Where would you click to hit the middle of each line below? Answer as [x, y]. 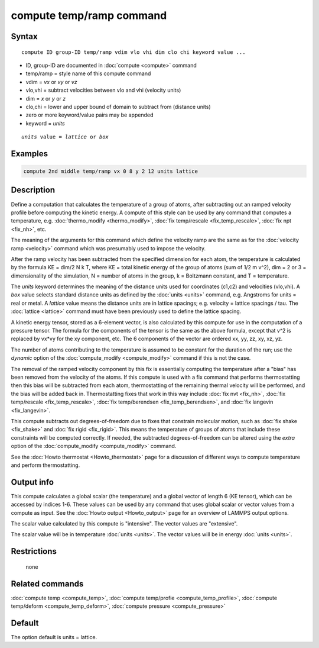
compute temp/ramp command [89, 15]
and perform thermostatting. [45, 465]
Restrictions [34, 551]
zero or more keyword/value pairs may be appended [89, 115]
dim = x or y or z [46, 98]
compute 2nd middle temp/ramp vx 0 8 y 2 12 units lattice [110, 171]
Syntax [24, 36]
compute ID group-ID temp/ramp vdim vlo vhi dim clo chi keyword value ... [134, 52]
